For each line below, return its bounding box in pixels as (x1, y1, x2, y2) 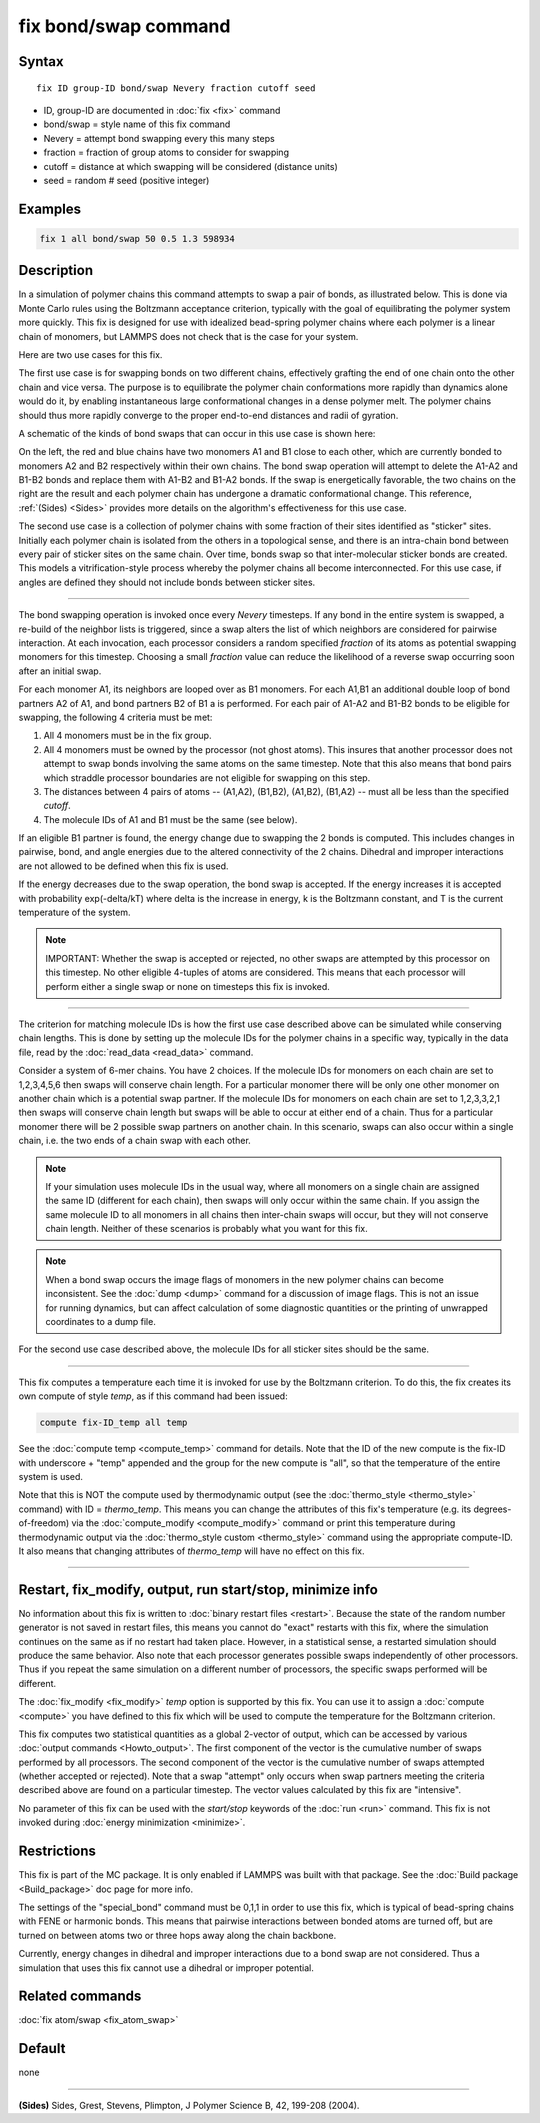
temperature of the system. (18, 906, 131, 919)
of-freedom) (18, 1517, 70, 1529)
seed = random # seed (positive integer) (43, 174, 210, 186)
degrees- (473, 1503, 512, 1515)
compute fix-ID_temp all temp (39, 1417, 188, 1429)
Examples (18, 200, 82, 217)
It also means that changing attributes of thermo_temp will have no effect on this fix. (18, 1545, 365, 1557)
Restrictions (18, 1843, 97, 1860)
